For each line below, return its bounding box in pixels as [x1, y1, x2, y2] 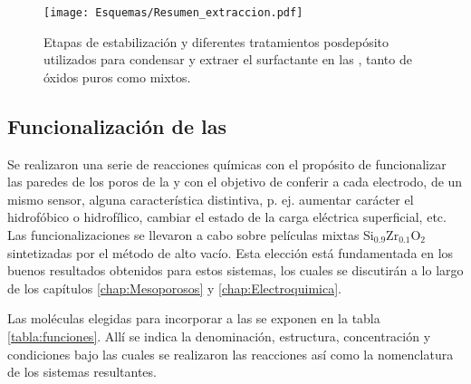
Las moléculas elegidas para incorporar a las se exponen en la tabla [7, 309, 380, 328]
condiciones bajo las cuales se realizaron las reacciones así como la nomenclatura [7, 344, 454, 363]
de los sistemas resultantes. [7, 362, 157, 381]
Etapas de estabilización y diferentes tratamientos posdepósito [43, 32, 389, 51]
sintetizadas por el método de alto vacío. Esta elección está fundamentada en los [7, 243, 454, 262]
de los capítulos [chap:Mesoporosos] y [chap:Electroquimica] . [7, 278, 341, 297]
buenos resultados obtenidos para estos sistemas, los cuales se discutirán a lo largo [7, 261, 464, 280]
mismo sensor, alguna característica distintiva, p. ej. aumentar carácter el [7, 189, 414, 208]
